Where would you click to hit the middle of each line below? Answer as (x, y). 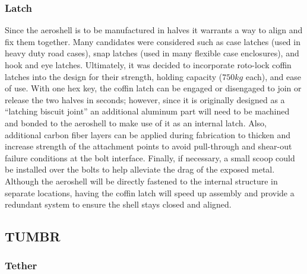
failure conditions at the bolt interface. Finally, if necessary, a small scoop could (150, 157)
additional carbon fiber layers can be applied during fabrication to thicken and (148, 134)
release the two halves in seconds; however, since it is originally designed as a (145, 99)
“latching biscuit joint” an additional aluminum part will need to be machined (147, 111)
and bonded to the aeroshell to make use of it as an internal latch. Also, (136, 122)
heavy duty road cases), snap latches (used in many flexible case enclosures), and (152, 53)
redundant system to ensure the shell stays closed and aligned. (118, 204)
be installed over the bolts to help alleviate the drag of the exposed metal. (140, 169)
